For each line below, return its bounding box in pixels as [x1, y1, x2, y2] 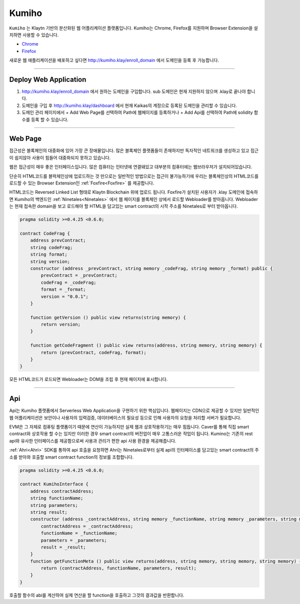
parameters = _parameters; [40, 537, 107, 543]
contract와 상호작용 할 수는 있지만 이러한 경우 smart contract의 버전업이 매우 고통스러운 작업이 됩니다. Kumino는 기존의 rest [9, 430, 253, 437]
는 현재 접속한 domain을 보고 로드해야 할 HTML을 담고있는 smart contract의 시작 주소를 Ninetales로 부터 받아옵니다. [9, 203, 238, 209]
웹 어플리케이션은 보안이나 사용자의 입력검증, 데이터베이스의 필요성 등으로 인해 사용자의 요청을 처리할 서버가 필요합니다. [9, 414, 241, 420]
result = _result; [40, 544, 86, 550]
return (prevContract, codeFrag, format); [40, 349, 147, 355]
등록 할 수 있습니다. [30, 116, 68, 122]
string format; [30, 251, 67, 257]
